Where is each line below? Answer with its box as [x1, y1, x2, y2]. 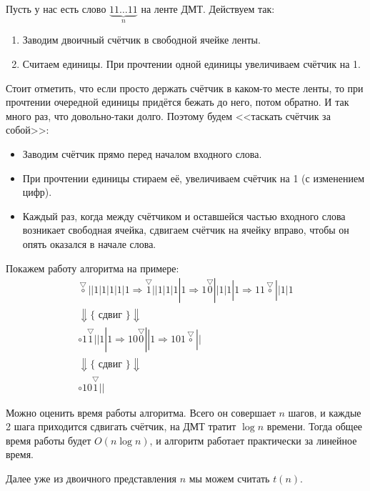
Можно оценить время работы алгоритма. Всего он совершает [6, 405, 276, 420]
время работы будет [6, 432, 91, 447]
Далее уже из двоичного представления [6, 470, 176, 485]
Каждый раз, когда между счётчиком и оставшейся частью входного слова [22, 208, 346, 223]
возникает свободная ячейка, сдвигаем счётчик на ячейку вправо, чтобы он [22, 222, 349, 237]
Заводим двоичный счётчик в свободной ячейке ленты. [22, 32, 261, 47]
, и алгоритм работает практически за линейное [149, 432, 357, 447]
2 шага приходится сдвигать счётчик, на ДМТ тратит [6, 419, 236, 434]
